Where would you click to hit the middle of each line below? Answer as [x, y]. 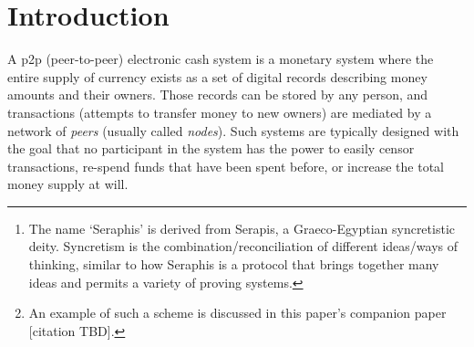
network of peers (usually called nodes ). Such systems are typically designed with [233, 130]
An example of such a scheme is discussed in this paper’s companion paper [237, 313]
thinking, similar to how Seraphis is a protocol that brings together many [234, 264]
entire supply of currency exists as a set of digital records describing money [217, 76]
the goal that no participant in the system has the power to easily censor [211, 148]
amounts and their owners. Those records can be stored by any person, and [218, 95]
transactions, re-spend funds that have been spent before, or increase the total [226, 166]
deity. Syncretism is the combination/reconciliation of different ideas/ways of [243, 246]
